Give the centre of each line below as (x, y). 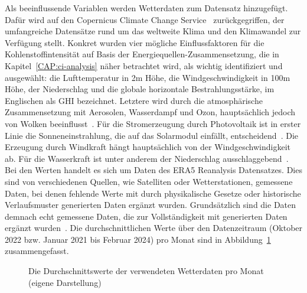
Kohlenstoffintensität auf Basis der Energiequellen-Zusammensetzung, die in (142, 54)
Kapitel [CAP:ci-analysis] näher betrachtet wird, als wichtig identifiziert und (144, 65)
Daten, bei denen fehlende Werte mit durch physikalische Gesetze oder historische (153, 193)
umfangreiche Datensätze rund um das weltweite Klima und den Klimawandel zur (153, 31)
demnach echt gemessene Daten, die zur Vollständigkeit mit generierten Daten (146, 216)
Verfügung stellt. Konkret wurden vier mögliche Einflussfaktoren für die (135, 42)
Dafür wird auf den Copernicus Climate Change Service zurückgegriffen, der (145, 19)
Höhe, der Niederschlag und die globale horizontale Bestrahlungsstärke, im (140, 89)
